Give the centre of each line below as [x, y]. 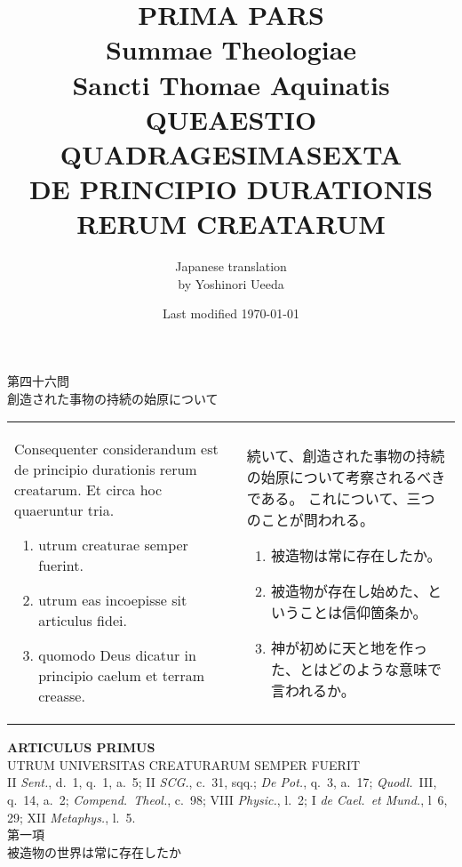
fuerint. [61, 566]
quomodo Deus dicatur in [117, 655]
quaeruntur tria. [64, 510]
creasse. [62, 696]
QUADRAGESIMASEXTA [231, 153]
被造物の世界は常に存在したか [94, 851]
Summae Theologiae [231, 49]
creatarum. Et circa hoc [88, 490]
